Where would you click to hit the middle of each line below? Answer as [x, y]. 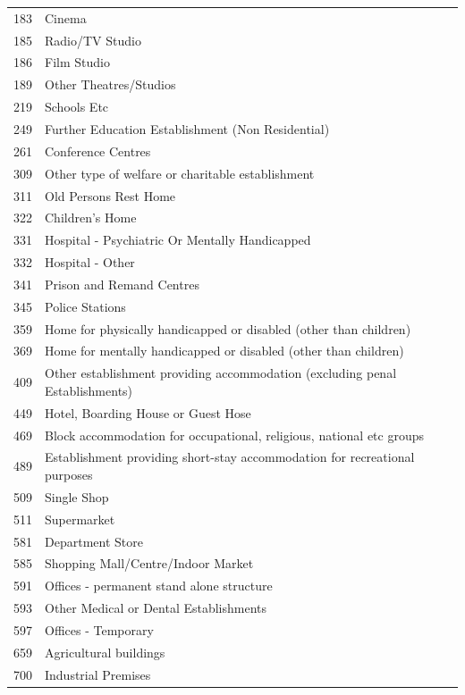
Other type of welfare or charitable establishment [180, 173]
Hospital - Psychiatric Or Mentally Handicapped [178, 240]
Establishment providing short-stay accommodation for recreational [230, 457]
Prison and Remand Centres [122, 284]
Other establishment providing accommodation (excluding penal [221, 373]
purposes [69, 474]
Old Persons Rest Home [110, 195]
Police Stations [85, 306]
